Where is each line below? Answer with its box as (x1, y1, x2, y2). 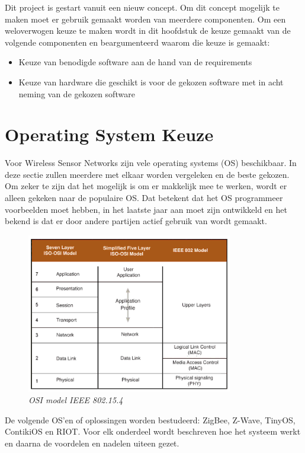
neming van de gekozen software (18, 87, 135, 100)
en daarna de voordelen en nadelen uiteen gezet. (5, 436, 179, 449)
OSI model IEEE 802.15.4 (28, 394, 123, 406)
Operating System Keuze (5, 122, 214, 146)
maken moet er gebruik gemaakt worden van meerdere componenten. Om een (5, 12, 286, 25)
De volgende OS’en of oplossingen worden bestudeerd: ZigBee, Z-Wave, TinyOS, (5, 413, 296, 426)
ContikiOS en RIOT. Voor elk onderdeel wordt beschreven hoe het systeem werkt (5, 425, 301, 438)
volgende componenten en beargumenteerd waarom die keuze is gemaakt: (5, 36, 270, 48)
